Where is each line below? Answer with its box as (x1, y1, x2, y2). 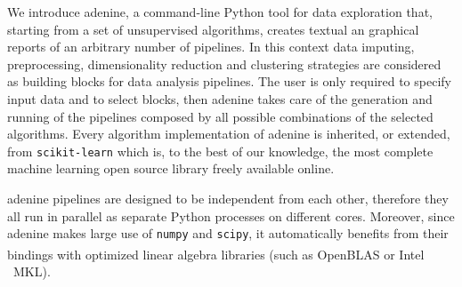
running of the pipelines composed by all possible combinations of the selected (7, 107, 434, 125)
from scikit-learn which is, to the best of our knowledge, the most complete (7, 141, 434, 160)
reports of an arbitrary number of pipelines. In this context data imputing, (7, 37, 415, 56)
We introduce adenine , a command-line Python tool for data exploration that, (7, 3, 433, 20)
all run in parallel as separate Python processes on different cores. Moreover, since (7, 206, 455, 225)
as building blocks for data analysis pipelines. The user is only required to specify (7, 72, 451, 91)
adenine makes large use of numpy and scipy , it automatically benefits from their (7, 224, 449, 243)
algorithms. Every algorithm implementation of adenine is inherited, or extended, (7, 124, 450, 143)
